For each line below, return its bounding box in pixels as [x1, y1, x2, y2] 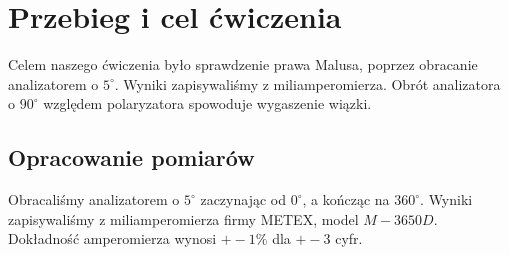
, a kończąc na [302, 189, 390, 210]
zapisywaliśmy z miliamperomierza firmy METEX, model [8, 208, 359, 229]
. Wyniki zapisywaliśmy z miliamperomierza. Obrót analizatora [114, 73, 501, 94]
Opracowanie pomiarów [8, 142, 255, 173]
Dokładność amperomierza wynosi [8, 228, 217, 249]
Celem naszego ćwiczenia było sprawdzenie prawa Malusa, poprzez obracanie [8, 54, 478, 75]
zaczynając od [200, 189, 286, 210]
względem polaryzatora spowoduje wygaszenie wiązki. [43, 93, 372, 114]
